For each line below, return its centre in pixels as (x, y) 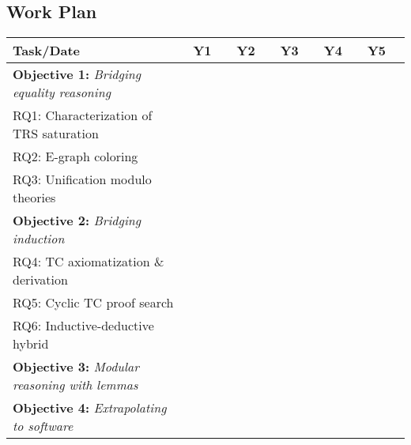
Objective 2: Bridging (77, 221)
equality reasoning (62, 92)
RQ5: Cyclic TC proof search (93, 303)
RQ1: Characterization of (83, 115)
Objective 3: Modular (76, 367)
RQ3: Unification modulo (82, 179)
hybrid (31, 344)
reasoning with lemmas (75, 385)
